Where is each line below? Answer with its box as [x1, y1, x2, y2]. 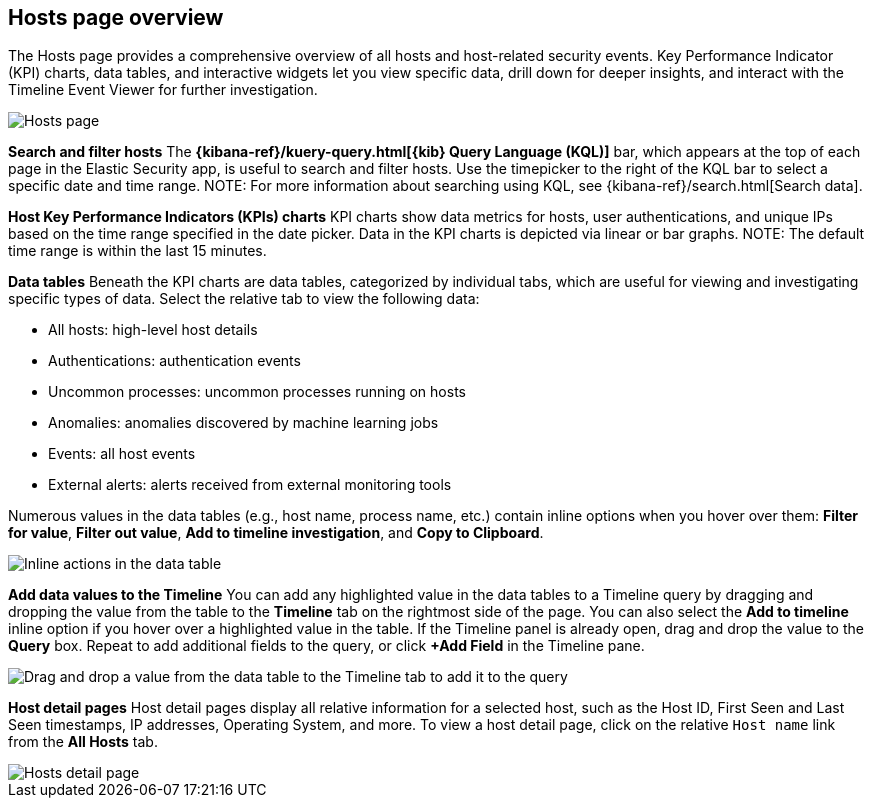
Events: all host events [48, 445, 196, 463]
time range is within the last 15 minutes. [8, 242, 267, 260]
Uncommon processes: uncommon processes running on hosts [48, 383, 466, 401]
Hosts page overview [8, 5, 224, 30]
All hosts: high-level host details [48, 321, 258, 339]
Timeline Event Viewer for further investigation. [8, 81, 318, 99]
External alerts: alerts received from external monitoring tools [48, 476, 452, 494]
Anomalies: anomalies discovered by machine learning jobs [48, 414, 439, 432]
